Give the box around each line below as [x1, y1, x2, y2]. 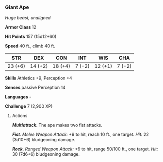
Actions [12, 113, 28, 119]
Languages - [5, 94, 32, 100]
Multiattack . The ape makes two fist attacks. [12, 122, 103, 128]
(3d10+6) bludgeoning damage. [12, 137, 76, 143]
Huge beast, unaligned [5, 15, 51, 21]
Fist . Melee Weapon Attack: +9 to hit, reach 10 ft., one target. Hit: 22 [12, 131, 149, 137]
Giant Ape [5, 4, 29, 11]
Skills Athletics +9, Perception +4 [5, 75, 72, 81]
